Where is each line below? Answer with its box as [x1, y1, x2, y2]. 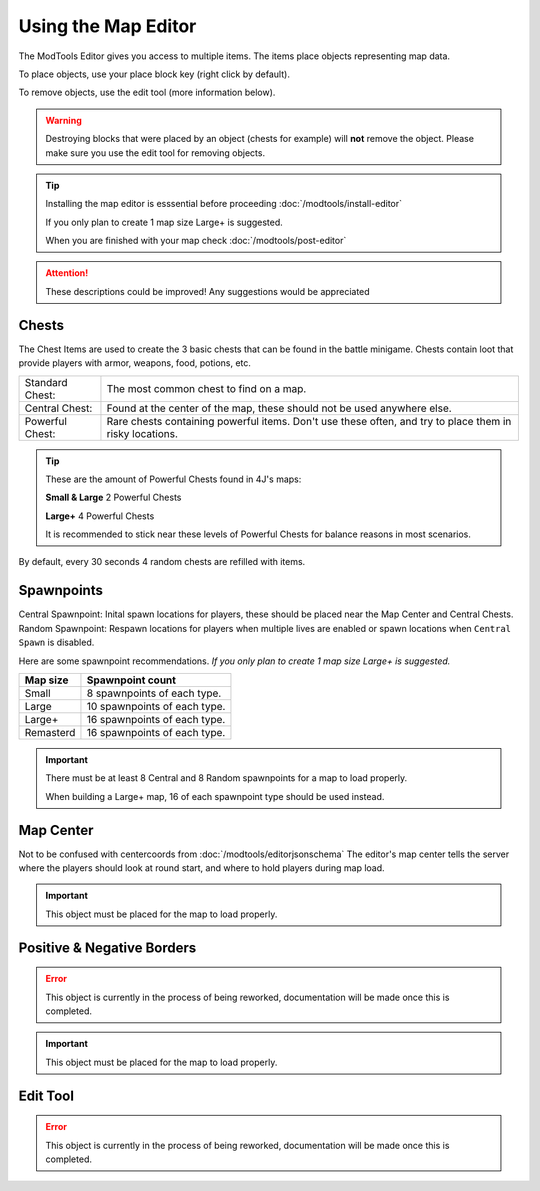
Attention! [45, 267, 89, 279]
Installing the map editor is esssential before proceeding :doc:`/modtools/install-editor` [45, 198, 403, 210]
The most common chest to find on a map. [106, 381, 307, 395]
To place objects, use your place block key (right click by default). [18, 68, 290, 80]
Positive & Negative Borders [18, 939, 197, 956]
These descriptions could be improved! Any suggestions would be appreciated [45, 285, 370, 297]
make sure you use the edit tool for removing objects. [45, 146, 265, 159]
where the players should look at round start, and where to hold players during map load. [18, 862, 385, 874]
